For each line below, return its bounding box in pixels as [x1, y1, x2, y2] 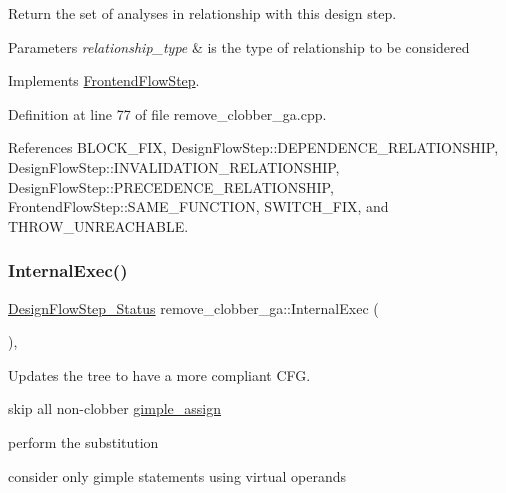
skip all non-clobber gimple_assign [8, 398, 222, 419]
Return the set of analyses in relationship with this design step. [8, 3, 397, 23]
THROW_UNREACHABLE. [8, 215, 189, 236]
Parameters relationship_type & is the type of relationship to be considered [8, 36, 470, 57]
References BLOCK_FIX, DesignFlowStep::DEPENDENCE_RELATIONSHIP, [8, 137, 499, 158]
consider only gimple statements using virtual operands [8, 465, 347, 486]
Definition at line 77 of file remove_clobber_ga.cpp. [8, 103, 327, 124]
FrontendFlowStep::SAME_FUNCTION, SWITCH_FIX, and [8, 196, 389, 217]
